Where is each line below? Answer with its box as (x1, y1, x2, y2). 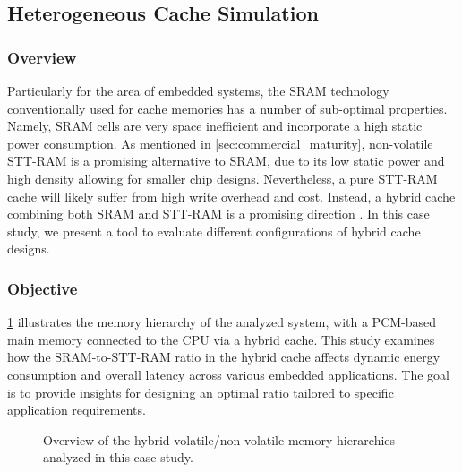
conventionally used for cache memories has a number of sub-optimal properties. (7, 99, 448, 117)
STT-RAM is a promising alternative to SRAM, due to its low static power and (7, 151, 445, 170)
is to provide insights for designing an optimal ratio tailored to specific (7, 382, 394, 401)
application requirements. (7, 400, 146, 419)
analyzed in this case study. (43, 448, 193, 467)
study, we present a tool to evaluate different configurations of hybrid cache (7, 221, 421, 240)
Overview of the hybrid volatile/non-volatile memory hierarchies (43, 430, 396, 449)
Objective (7, 277, 78, 299)
